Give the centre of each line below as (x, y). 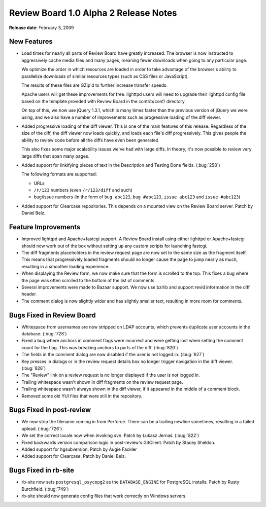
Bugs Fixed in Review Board (52, 315)
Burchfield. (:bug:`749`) (45, 489)
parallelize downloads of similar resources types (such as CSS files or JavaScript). (105, 76)
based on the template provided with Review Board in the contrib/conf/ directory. (104, 101)
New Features (31, 42)
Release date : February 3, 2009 (41, 28)
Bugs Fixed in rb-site (42, 470)
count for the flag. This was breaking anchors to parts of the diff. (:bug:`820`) (100, 347)
